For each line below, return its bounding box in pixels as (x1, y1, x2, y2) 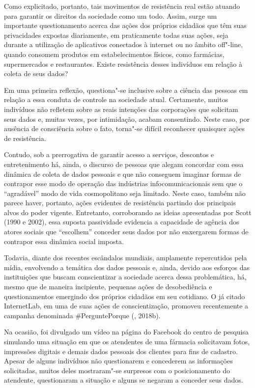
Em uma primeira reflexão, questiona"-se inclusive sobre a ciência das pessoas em (4, 84, 248, 95)
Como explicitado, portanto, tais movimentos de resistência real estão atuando (4, 1, 240, 11)
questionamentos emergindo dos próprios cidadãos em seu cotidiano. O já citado (4, 291, 245, 301)
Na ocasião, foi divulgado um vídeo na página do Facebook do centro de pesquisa (4, 327, 249, 337)
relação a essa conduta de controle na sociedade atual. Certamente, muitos (4, 94, 228, 105)
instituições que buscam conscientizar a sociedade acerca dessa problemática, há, (4, 272, 247, 282)
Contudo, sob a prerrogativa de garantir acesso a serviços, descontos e (4, 149, 214, 160)
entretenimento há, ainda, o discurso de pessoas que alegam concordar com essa (4, 159, 244, 169)
